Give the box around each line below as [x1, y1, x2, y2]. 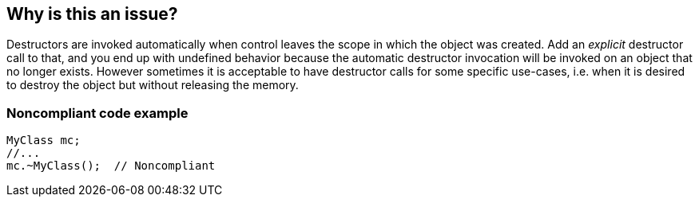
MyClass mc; [6, 134, 81, 147]
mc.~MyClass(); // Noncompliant [6, 159, 216, 173]
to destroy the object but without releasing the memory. [6, 78, 299, 92]
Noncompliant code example [6, 104, 189, 121]
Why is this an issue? [6, 4, 178, 24]
